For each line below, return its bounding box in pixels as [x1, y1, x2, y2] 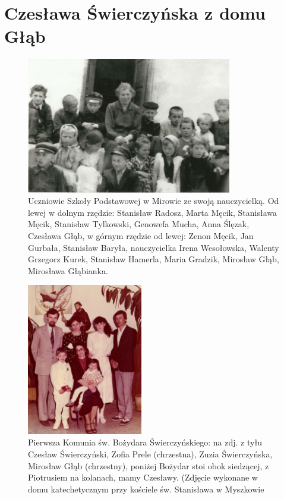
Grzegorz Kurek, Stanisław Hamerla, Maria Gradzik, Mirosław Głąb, [28, 253, 279, 265]
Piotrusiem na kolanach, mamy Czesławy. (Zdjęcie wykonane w [28, 471, 258, 484]
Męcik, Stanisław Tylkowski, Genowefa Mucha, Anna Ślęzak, [28, 218, 250, 230]
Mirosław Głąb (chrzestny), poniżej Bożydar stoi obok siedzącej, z [28, 459, 269, 472]
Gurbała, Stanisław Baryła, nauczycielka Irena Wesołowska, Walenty [28, 241, 279, 253]
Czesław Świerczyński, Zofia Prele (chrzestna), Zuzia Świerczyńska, [28, 447, 273, 460]
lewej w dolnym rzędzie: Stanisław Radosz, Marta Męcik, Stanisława [28, 206, 277, 218]
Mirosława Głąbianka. [28, 264, 108, 277]
